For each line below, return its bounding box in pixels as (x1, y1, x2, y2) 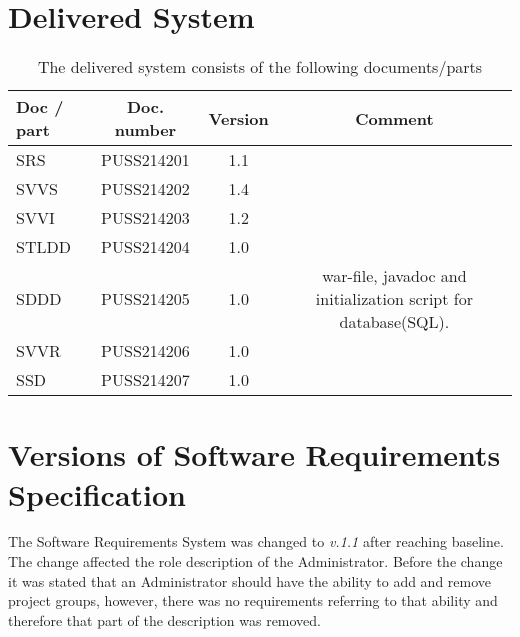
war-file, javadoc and (322, 264, 467, 288)
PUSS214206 (101, 339, 190, 363)
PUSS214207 (101, 368, 190, 392)
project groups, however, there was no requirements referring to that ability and (8, 590, 498, 611)
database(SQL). (339, 310, 450, 334)
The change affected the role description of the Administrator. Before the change (8, 551, 503, 572)
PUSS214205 (101, 287, 190, 311)
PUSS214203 (101, 206, 190, 230)
